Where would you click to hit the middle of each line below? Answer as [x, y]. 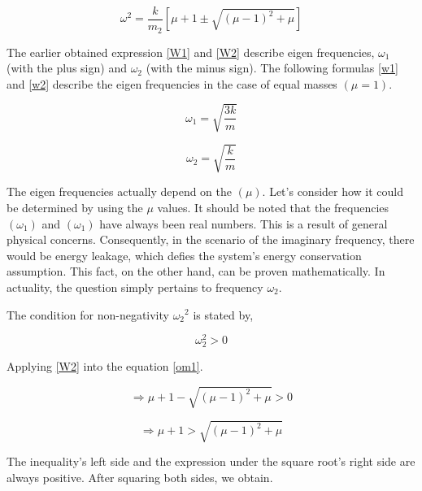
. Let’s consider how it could [333, 191]
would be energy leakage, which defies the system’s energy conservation [184, 255]
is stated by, [223, 314]
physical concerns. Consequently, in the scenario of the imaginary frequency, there [211, 239]
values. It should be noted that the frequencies [273, 207]
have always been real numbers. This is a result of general [244, 223]
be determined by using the [75, 207]
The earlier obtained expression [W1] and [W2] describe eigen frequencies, [191, 52]
